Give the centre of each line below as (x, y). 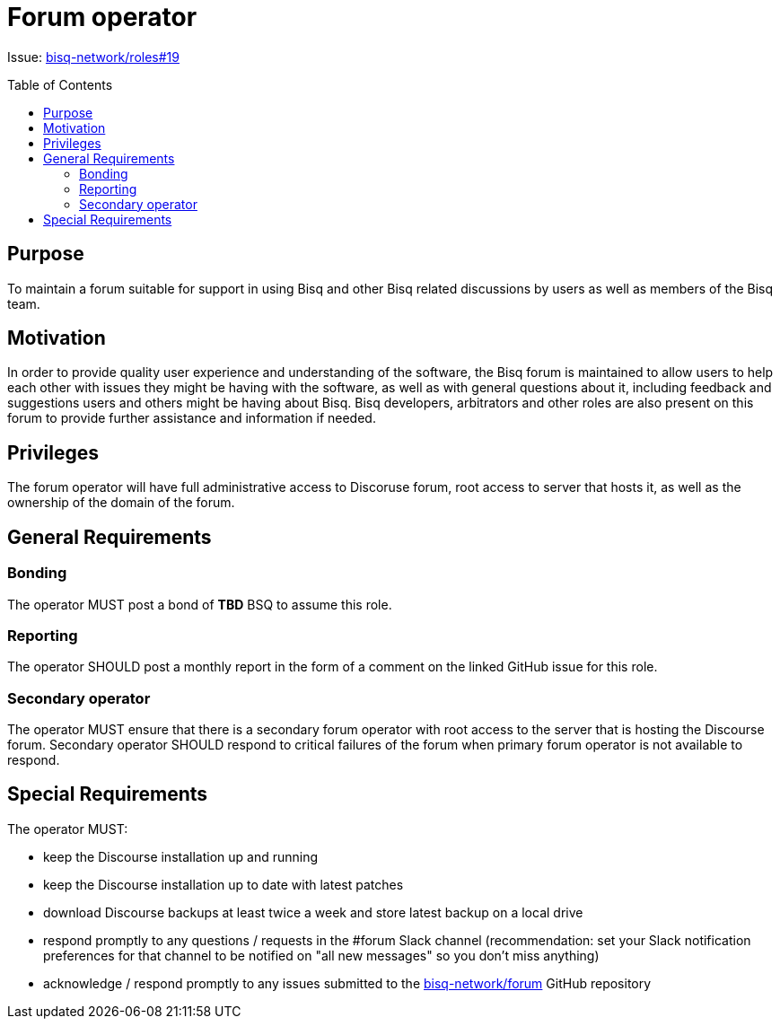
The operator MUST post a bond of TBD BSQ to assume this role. (200, 604)
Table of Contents (60, 84)
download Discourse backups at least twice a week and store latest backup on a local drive (313, 912)
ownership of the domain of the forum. (121, 503)
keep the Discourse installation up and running (181, 856)
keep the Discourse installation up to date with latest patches (223, 884)
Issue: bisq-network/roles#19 (93, 57)
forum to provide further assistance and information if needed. (192, 418)
